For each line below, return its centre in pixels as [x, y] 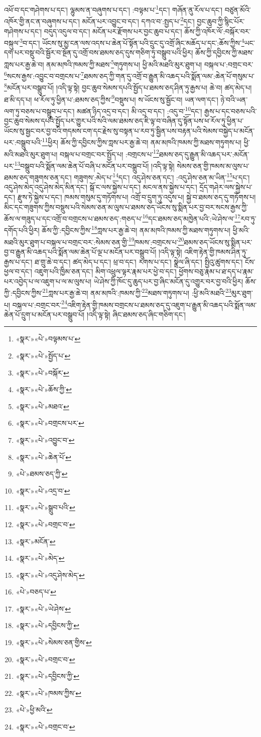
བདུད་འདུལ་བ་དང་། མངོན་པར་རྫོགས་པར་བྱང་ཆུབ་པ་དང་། [113, 31]
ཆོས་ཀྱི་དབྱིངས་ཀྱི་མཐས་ [224, 52]
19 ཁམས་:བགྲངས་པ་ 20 [156, 241]
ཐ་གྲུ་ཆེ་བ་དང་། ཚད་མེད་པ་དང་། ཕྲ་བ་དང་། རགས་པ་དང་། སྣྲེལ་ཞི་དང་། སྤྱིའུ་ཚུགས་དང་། [139, 261]
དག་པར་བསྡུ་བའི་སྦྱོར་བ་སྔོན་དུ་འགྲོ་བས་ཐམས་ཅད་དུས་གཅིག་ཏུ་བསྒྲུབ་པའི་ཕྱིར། [99, 52]
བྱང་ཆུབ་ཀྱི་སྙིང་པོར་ [221, 21]
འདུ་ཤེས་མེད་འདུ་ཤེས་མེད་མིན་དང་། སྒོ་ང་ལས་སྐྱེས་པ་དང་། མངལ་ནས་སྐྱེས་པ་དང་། [101, 187]
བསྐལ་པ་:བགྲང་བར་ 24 [40, 304]
